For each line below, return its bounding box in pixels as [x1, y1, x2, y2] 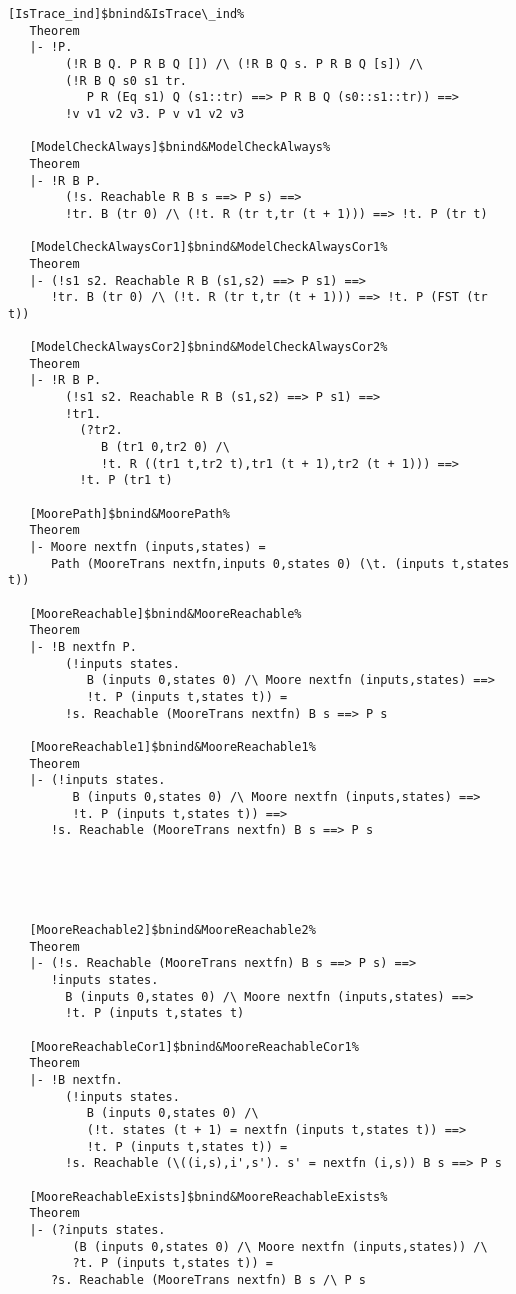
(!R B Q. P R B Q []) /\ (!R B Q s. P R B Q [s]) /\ [65, 56, 424, 71]
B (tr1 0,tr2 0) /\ [101, 440, 230, 455]
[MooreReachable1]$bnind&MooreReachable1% [29, 739, 316, 754]
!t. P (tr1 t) [79, 473, 173, 488]
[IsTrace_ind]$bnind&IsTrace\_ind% [8, 7, 245, 21]
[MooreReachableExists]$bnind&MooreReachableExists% [29, 1189, 388, 1204]
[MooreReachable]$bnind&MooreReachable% [29, 606, 302, 621]
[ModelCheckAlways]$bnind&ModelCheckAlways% [29, 140, 331, 155]
